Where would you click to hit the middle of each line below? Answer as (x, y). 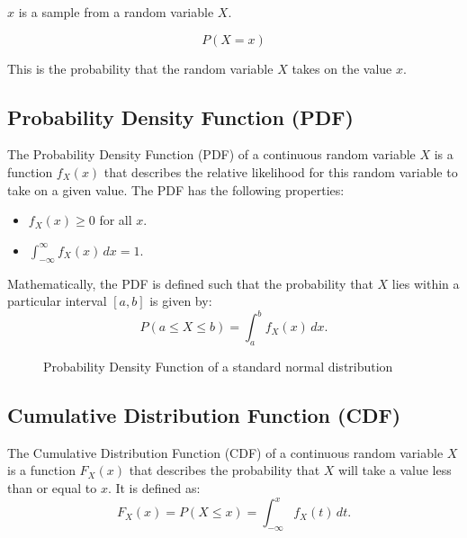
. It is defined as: (154, 488)
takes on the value (342, 68)
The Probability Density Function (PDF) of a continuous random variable (211, 154)
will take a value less (395, 470)
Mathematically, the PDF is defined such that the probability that (190, 283)
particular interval (57, 301)
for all (116, 220)
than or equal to (52, 488)
